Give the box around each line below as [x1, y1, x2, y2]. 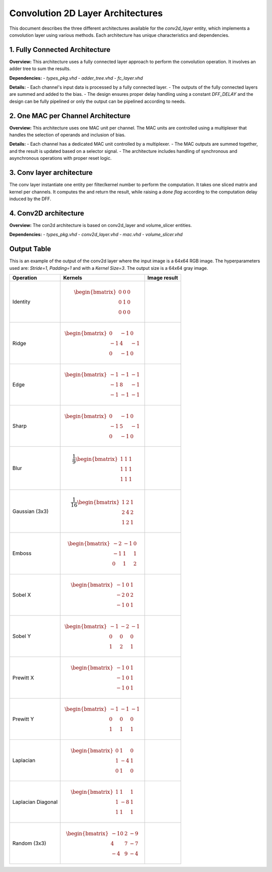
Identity [12, 298, 31, 305]
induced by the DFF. [9, 196, 51, 202]
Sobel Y [12, 633, 31, 640]
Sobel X [12, 591, 31, 598]
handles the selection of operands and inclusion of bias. [9, 132, 126, 138]
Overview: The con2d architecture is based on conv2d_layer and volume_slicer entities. [9, 222, 192, 228]
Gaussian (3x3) [12, 507, 49, 514]
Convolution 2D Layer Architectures [9, 8, 163, 19]
